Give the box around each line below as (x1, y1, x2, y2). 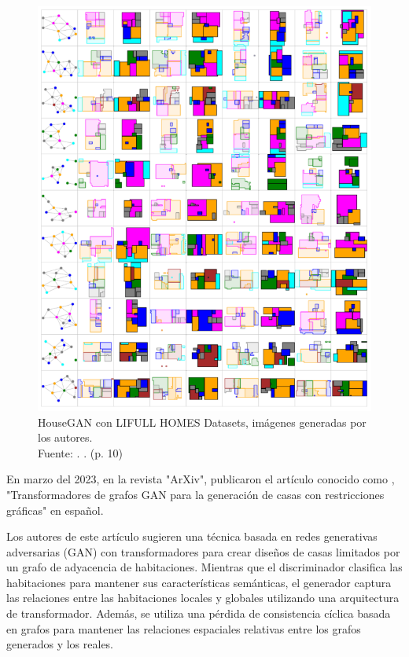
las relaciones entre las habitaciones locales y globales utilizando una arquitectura (6, 589, 400, 606)
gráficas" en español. (6, 501, 104, 518)
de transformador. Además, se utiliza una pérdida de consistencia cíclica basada (6, 605, 391, 622)
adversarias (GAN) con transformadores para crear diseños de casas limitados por (6, 543, 400, 560)
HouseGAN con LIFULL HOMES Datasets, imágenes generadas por (38, 413, 367, 430)
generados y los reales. (6, 636, 114, 652)
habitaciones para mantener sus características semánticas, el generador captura (6, 574, 392, 590)
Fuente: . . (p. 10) (38, 444, 123, 461)
